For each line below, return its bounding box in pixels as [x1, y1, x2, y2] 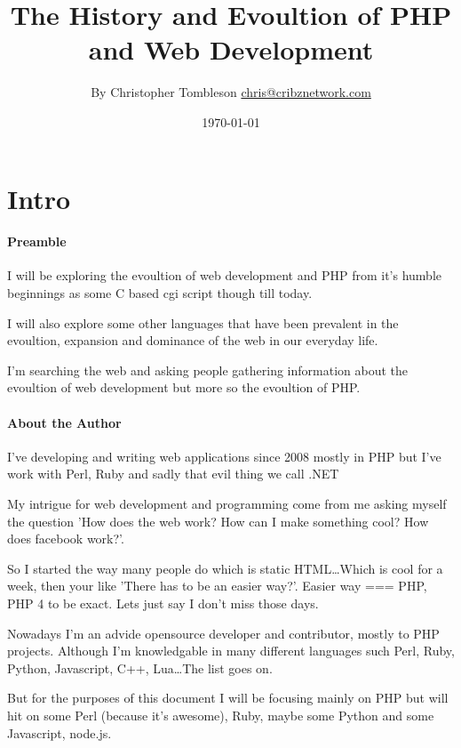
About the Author [7, 413, 122, 431]
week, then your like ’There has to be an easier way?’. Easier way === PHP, [7, 576, 427, 595]
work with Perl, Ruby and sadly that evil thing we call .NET [7, 464, 339, 483]
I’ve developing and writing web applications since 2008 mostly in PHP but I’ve [7, 446, 441, 465]
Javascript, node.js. [7, 723, 112, 742]
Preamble [7, 232, 67, 251]
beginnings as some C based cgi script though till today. [7, 284, 313, 302]
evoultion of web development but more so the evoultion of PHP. [7, 378, 361, 397]
